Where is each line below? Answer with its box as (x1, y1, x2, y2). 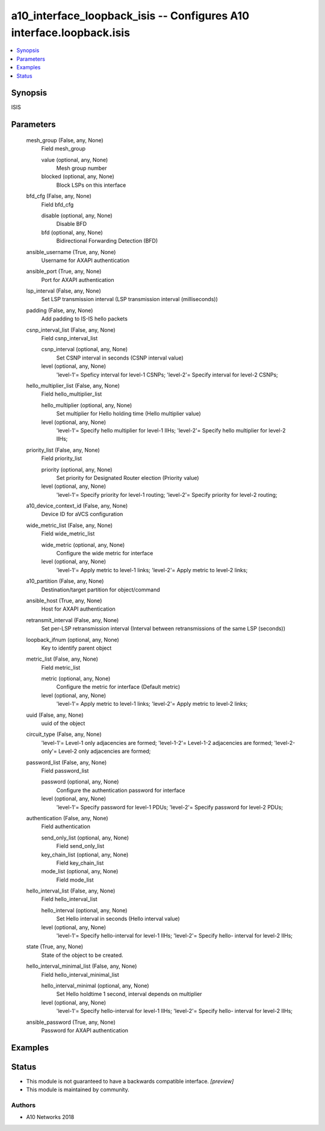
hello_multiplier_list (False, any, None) (26, 382, 120, 389)
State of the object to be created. (41, 952, 123, 959)
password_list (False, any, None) (26, 759, 107, 766)
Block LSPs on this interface (56, 181, 126, 188)
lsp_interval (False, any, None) (26, 287, 102, 294)
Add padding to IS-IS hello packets (41, 315, 128, 322)
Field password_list (41, 767, 89, 774)
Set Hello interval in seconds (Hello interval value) (56, 915, 180, 923)
